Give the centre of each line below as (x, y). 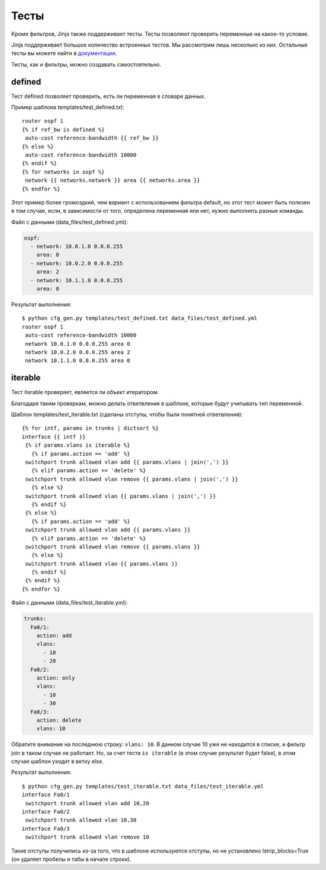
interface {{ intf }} (54, 437)
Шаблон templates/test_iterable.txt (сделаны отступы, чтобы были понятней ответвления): (127, 415)
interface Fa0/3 (46, 829)
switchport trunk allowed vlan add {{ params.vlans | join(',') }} (127, 462)
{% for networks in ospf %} (63, 172)
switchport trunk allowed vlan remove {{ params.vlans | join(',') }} (132, 479)
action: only (56, 678)
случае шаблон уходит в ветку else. (57, 761)
